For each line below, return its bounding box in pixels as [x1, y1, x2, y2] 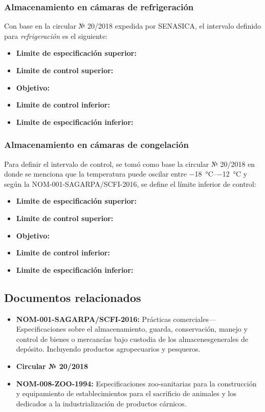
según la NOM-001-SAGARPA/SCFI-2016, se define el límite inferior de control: [4, 178, 256, 189]
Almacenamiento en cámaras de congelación [4, 138, 189, 151]
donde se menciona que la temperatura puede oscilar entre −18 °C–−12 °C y [4, 168, 248, 179]
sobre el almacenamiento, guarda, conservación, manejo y [68, 323, 248, 334]
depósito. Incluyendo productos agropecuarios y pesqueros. [16, 343, 201, 354]
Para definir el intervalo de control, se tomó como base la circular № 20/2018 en [4, 158, 255, 169]
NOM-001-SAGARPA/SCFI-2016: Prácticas [16, 313, 171, 324]
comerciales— [173, 313, 216, 324]
